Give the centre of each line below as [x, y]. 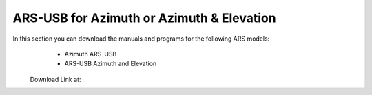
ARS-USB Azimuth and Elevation [111, 64]
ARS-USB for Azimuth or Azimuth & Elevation [144, 18]
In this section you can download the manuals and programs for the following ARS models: [141, 39]
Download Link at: [55, 79]
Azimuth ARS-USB [91, 54]
